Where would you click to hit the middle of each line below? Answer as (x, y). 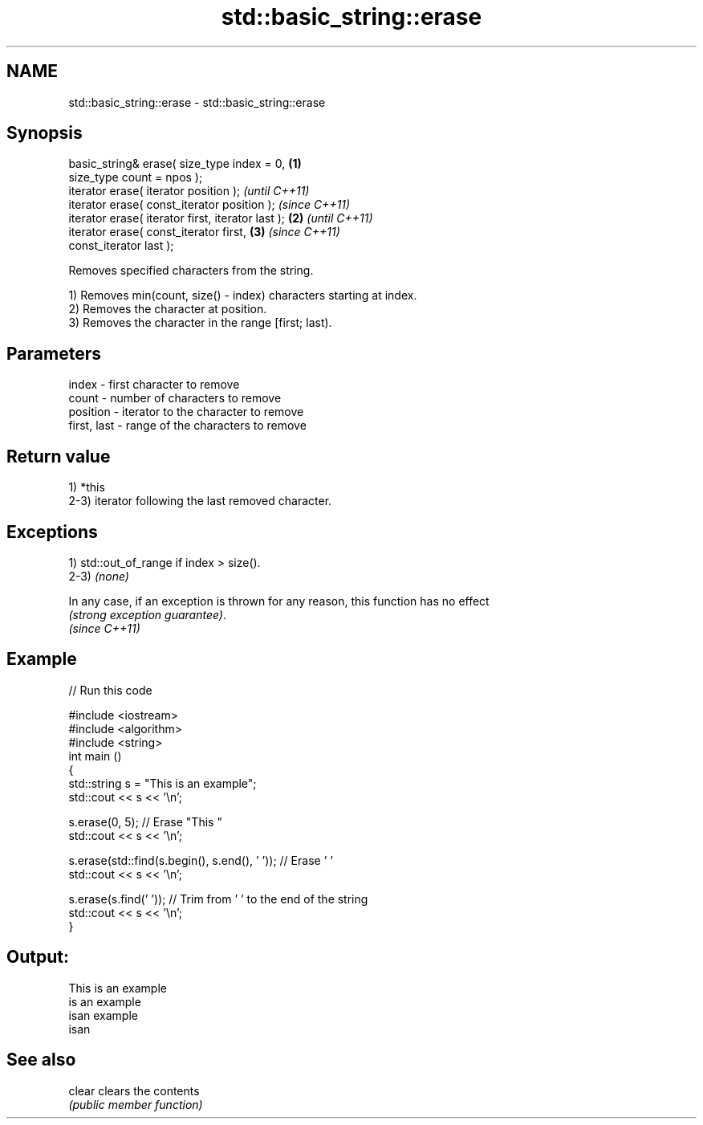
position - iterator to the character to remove (186, 412)
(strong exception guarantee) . (147, 614)
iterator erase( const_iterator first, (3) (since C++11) (204, 232)
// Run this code (110, 690)
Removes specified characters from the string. (191, 271)
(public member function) (136, 1104)
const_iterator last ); (121, 246)
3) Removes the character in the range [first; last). (200, 323)
